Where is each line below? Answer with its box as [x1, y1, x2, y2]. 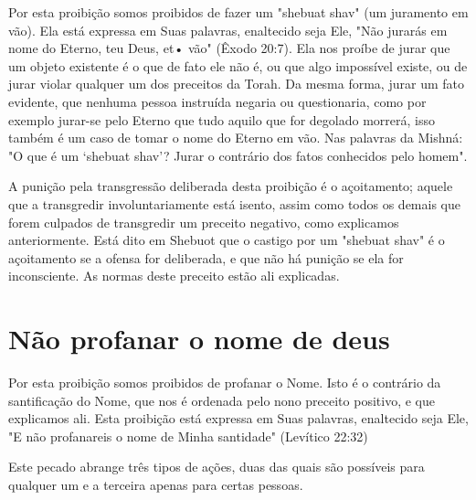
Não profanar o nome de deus [8, 320, 390, 357]
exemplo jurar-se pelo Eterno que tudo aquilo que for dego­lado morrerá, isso [8, 110, 435, 129]
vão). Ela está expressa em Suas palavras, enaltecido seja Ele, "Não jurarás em [8, 20, 448, 39]
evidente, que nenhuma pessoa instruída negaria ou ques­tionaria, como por [8, 91, 427, 111]
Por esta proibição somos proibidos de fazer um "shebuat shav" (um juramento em [8, 3, 469, 21]
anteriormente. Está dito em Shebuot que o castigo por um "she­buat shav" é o [8, 230, 445, 250]
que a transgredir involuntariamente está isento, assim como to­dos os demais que [8, 194, 460, 213]
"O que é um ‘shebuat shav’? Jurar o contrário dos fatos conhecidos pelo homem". [8, 145, 468, 165]
